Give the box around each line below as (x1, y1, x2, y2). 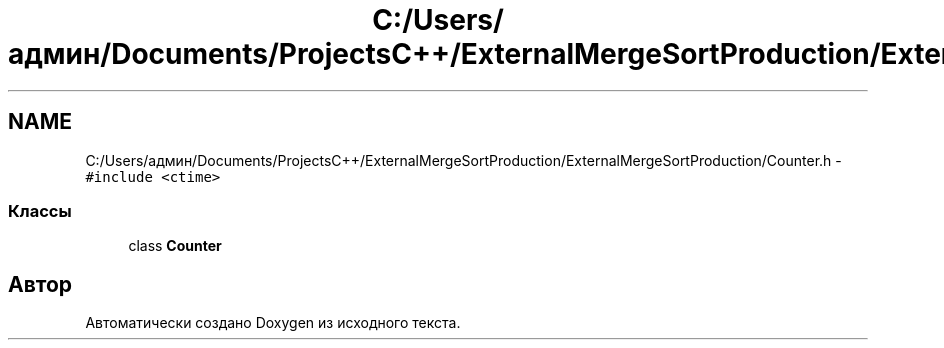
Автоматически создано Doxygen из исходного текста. (85, 314, 461, 332)
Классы (8, 200, 72, 221)
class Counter (128, 237, 222, 255)
